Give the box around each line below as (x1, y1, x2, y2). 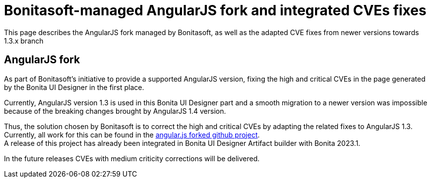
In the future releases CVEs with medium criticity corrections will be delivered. (4, 154, 260, 163)
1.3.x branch (4, 36, 44, 45)
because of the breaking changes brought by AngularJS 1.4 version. (4, 106, 226, 115)
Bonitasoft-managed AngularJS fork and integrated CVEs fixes (4, 2, 427, 19)
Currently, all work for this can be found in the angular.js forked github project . (4, 130, 260, 139)
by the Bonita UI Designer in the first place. (4, 83, 144, 91)
